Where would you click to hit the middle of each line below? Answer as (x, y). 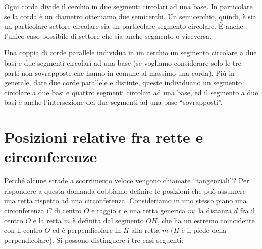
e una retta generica (155, 210)
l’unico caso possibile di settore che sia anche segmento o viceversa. (108, 36)
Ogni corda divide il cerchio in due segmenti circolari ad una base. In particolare (128, 6)
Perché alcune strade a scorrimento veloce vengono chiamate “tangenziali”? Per (127, 181)
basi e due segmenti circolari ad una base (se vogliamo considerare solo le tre (123, 62)
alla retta (146, 230)
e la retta (47, 220)
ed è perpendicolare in (87, 230)
